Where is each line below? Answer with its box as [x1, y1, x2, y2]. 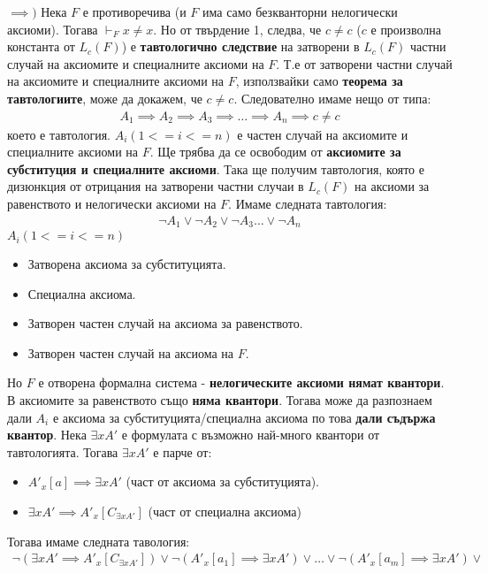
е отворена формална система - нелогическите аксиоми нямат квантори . [38, 373, 445, 392]
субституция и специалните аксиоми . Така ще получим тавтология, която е [7, 159, 424, 178]
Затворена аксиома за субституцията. [27, 255, 226, 273]
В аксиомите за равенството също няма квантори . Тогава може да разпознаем [7, 391, 432, 409]
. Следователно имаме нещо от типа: [233, 88, 431, 107]
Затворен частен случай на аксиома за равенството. [27, 314, 303, 332]
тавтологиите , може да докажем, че [7, 88, 202, 107]
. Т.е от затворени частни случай [276, 54, 453, 73]
